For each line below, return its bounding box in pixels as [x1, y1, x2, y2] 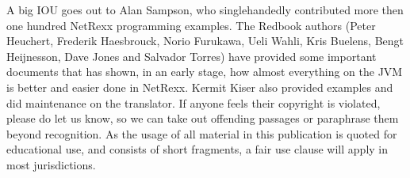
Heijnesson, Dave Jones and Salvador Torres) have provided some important [6, 47, 377, 64]
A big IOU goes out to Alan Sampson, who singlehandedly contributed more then [6, 2, 404, 17]
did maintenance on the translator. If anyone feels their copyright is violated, [6, 94, 381, 111]
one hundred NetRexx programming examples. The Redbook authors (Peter [6, 17, 376, 33]
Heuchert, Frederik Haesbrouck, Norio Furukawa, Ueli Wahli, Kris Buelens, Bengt [6, 32, 404, 49]
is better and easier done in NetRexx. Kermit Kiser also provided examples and [6, 78, 393, 95]
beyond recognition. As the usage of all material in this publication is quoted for [6, 125, 397, 142]
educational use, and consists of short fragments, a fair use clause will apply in [6, 141, 389, 157]
